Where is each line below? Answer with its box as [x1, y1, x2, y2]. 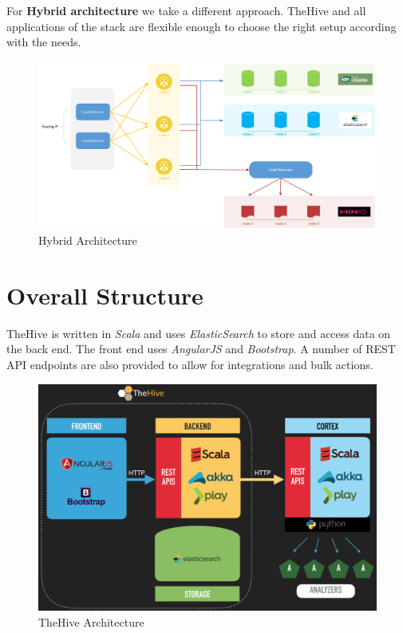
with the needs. [6, 33, 81, 50]
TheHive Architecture [38, 613, 144, 630]
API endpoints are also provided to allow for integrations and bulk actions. [6, 356, 373, 373]
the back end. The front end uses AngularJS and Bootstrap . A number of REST [6, 340, 396, 357]
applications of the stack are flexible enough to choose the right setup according [6, 18, 397, 34]
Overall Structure [6, 278, 203, 311]
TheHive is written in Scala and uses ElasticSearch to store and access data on [6, 324, 391, 341]
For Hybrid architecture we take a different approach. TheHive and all [6, 2, 366, 18]
